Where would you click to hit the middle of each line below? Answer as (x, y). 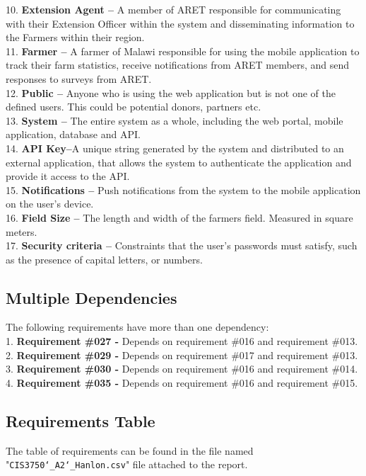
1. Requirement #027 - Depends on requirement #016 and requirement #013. (182, 341)
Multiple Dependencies (91, 297)
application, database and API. (73, 134)
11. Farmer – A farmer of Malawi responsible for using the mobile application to (183, 51)
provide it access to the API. (68, 176)
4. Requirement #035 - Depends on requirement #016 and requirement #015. (182, 382)
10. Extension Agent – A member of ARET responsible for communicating (173, 9)
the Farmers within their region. (75, 37)
